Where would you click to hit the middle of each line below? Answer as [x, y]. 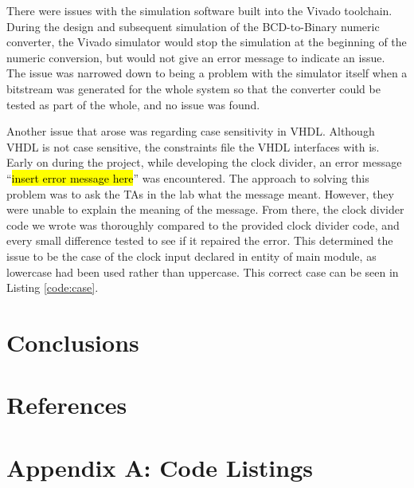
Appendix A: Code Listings [160, 467]
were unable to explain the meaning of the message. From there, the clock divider [205, 209]
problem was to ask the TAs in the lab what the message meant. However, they [200, 193]
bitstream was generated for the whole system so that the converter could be [193, 88]
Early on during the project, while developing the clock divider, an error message [204, 162]
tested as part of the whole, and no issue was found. [133, 104]
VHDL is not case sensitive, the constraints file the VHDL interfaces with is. [193, 146]
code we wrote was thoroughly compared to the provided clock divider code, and [203, 224]
